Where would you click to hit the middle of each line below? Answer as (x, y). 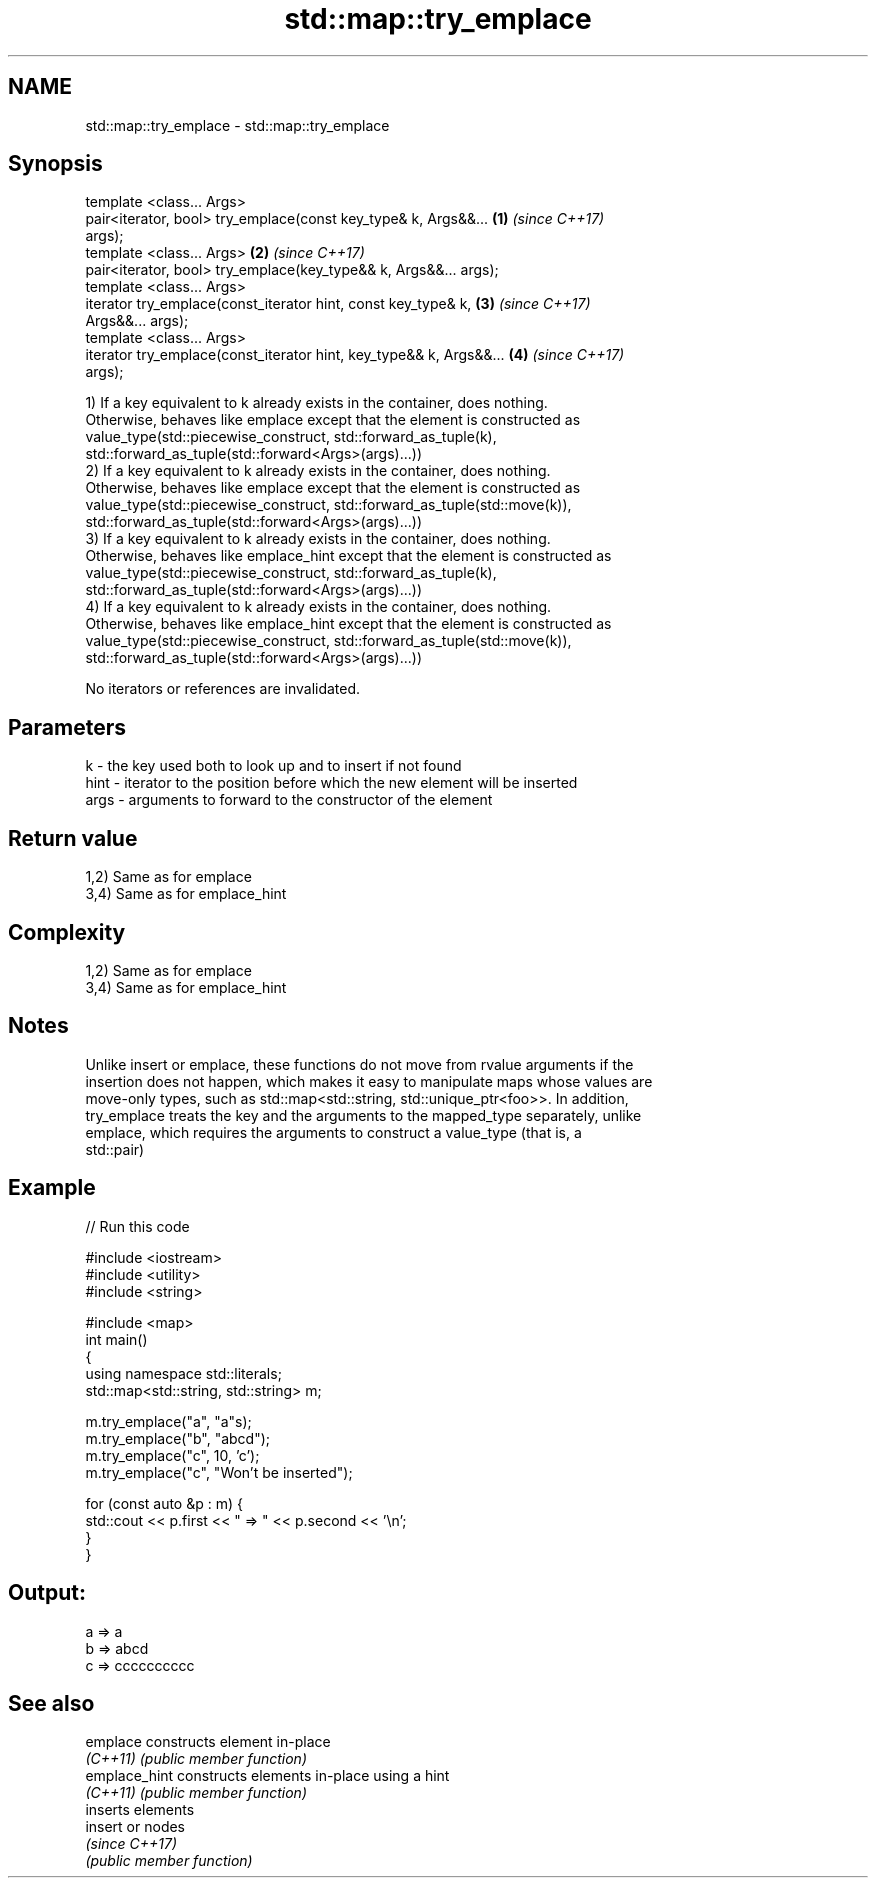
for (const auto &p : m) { (164, 1503)
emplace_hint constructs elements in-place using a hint (267, 1776)
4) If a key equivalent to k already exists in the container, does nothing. (318, 607)
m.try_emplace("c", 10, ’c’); (172, 1455)
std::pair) (115, 1149)
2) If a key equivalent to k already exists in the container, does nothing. (318, 471)
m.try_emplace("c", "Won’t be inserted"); (219, 1472)
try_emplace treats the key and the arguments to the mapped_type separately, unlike (363, 1115)
